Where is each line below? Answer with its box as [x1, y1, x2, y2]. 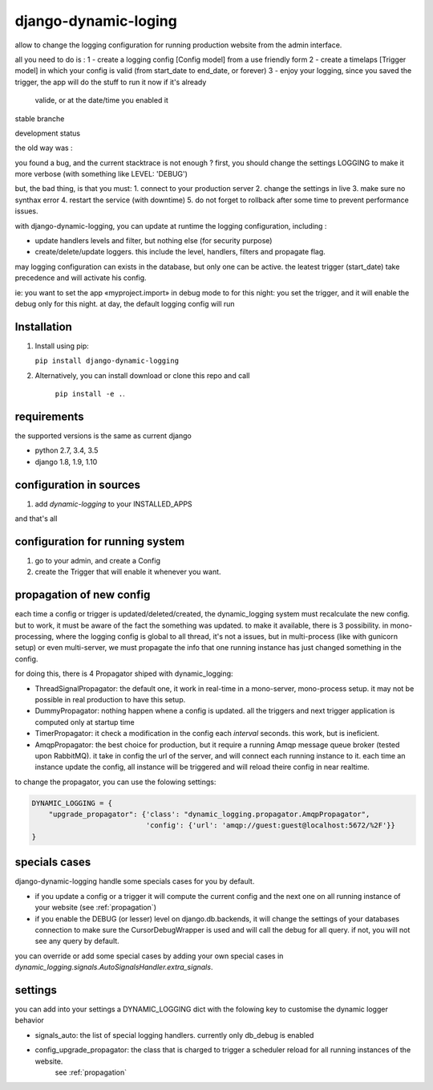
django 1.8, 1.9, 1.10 [34, 457, 98, 466]
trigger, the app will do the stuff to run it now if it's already [14, 77, 207, 87]
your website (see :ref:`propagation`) [34, 903, 156, 913]
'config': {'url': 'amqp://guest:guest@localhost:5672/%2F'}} [145, 821, 396, 830]
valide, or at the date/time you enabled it [34, 96, 168, 105]
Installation [14, 319, 72, 333]
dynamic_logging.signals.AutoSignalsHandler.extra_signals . [14, 962, 213, 972]
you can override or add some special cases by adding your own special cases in [14, 951, 284, 961]
